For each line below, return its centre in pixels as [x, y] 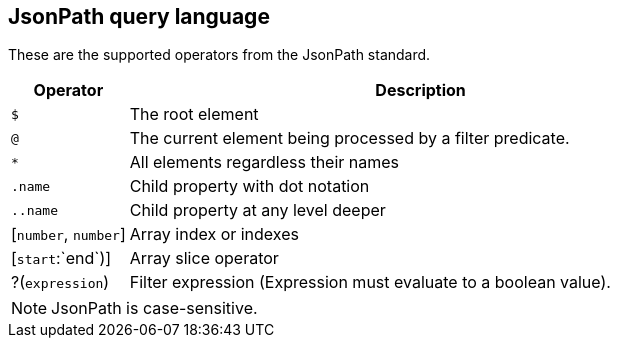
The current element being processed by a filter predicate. [349, 138]
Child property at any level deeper [257, 210]
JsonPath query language [139, 16]
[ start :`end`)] [61, 258]
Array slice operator [204, 258]
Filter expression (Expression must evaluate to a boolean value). [370, 282]
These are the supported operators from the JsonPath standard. [219, 55]
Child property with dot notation [249, 186]
